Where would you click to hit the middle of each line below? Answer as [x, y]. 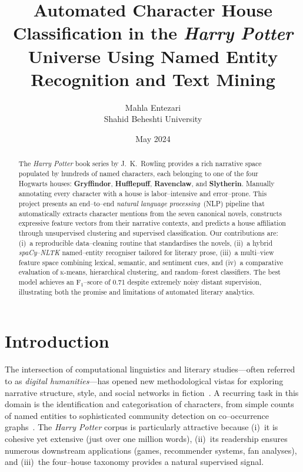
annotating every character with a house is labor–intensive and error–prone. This [143, 194]
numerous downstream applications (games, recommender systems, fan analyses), [151, 450]
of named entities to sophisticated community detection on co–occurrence [137, 415]
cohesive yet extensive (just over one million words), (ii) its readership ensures [146, 438]
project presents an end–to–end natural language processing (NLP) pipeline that [141, 203]
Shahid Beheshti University [153, 119]
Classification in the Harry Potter [153, 33]
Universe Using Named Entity [153, 56]
